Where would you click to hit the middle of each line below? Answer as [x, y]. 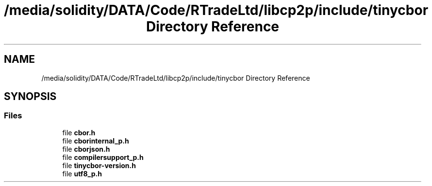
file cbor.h [79, 132]
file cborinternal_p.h [96, 141]
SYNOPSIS [30, 97]
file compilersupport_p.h [103, 157]
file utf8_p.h [82, 173]
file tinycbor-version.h [99, 165]
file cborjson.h [86, 149]
